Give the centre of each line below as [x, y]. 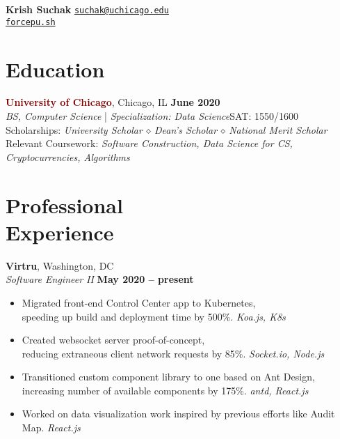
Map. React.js [51, 428]
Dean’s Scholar [186, 129]
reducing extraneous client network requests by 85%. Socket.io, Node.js [173, 353]
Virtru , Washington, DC [60, 265]
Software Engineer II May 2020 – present [100, 279]
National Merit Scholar [278, 129]
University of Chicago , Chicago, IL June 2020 [113, 102]
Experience [60, 232]
